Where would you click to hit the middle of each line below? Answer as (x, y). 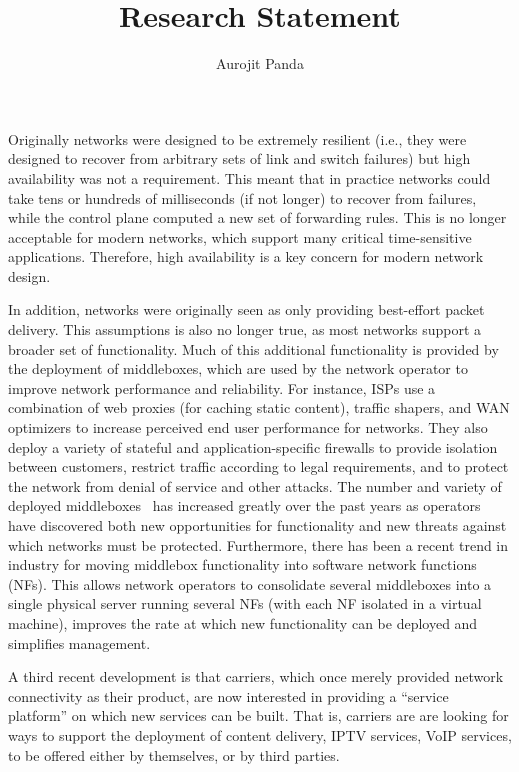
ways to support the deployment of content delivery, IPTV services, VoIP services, (260, 734)
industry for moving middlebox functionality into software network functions (242, 564)
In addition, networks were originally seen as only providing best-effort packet (246, 309)
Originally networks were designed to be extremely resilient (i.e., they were (237, 138)
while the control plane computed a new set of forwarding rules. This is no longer (257, 217)
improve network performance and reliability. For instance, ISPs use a (222, 387)
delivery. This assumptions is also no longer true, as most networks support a (245, 329)
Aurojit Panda (260, 63)
